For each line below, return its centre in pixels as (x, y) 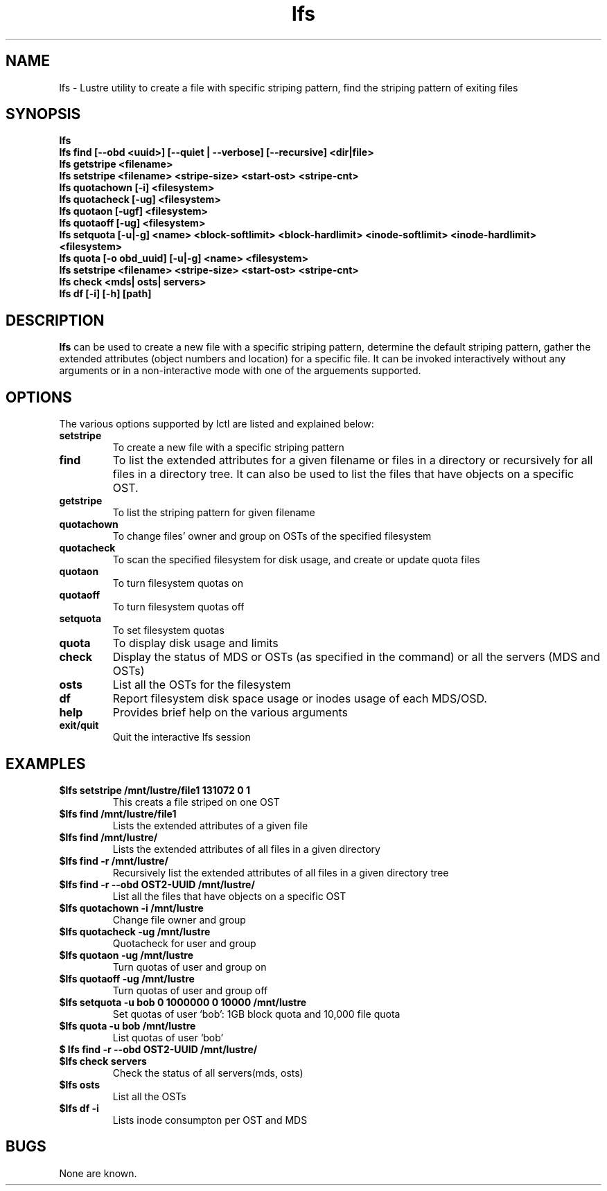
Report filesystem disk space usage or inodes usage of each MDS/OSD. (300, 699)
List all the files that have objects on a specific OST (229, 896)
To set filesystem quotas (168, 630)
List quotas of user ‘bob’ (168, 1037)
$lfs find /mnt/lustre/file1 (118, 813)
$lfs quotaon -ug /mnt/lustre (126, 955)
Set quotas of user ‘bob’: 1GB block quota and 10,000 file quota (256, 1014)
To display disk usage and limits (195, 643)
